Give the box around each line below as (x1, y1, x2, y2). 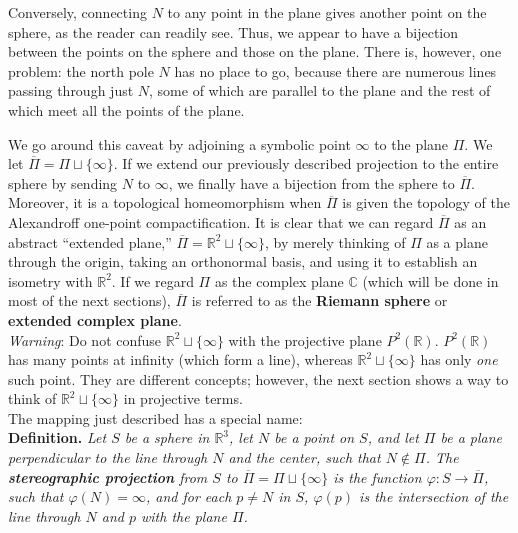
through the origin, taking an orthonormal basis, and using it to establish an (8, 251, 478, 272)
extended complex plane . (8, 309, 182, 330)
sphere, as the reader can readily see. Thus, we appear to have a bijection (8, 21, 459, 42)
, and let (367, 427, 419, 448)
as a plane (426, 231, 488, 252)
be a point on (274, 427, 355, 448)
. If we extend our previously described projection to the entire (113, 153, 499, 174)
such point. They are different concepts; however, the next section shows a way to (8, 368, 509, 389)
